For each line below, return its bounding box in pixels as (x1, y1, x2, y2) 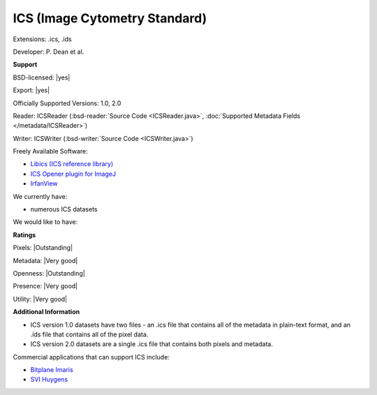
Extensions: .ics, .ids (13, 35, 73, 43)
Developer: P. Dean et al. (13, 47, 84, 56)
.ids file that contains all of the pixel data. (30, 330, 149, 338)
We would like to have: (13, 218, 78, 226)
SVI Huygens (30, 375, 68, 384)
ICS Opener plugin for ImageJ (30, 170, 117, 178)
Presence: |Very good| (13, 282, 78, 290)
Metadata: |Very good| (13, 256, 78, 264)
